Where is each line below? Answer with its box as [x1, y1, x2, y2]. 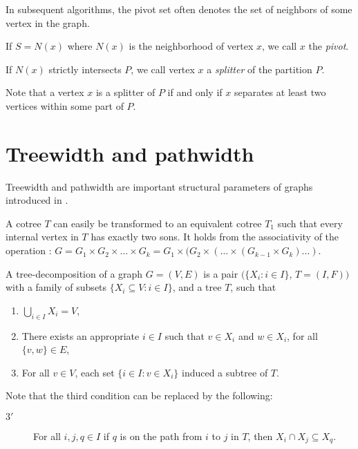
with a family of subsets [6, 280, 107, 294]
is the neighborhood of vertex [129, 39, 254, 53]
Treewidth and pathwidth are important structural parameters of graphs [6, 179, 313, 193]
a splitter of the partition [207, 61, 312, 76]
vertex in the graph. [6, 15, 90, 30]
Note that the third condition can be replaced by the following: [6, 388, 273, 403]
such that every [277, 216, 343, 230]
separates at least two [234, 85, 326, 99]
